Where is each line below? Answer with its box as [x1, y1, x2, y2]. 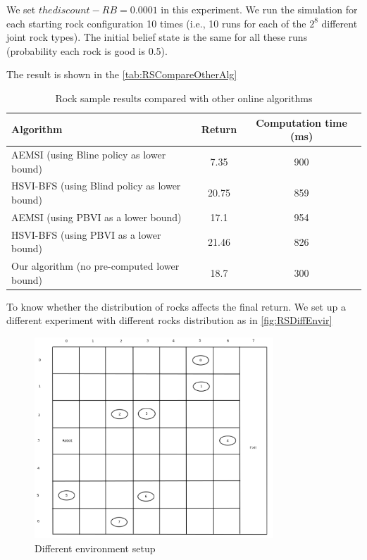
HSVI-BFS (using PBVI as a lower [11, 227, 161, 242]
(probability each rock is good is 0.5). [6, 43, 168, 58]
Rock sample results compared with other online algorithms [55, 90, 313, 105]
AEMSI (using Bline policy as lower [11, 147, 166, 161]
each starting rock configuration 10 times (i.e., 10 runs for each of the [6, 15, 306, 30]
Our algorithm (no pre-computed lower [11, 259, 180, 273]
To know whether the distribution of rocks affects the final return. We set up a [6, 299, 346, 313]
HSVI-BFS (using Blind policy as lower [11, 178, 181, 193]
